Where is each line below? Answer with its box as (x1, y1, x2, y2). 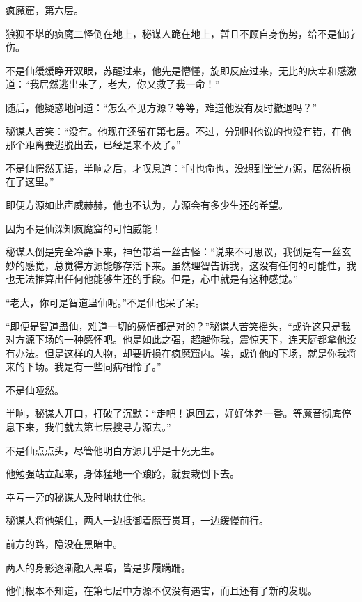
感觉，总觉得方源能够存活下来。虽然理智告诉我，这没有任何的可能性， (24, 258, 347, 272)
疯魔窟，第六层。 (6, 3, 84, 17)
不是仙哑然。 (6, 382, 64, 397)
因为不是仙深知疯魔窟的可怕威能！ (6, 221, 162, 235)
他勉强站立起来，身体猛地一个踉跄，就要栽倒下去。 (6, 466, 239, 481)
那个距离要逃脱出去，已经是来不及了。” (6, 137, 181, 152)
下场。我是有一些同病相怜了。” (24, 359, 162, 374)
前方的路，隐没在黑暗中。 (6, 537, 123, 551)
